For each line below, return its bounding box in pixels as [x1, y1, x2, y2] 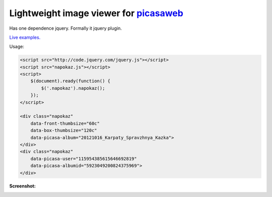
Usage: [9, 43, 25, 50]
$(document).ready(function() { [30, 78, 111, 84]
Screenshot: [9, 183, 36, 189]
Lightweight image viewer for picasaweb [9, 8, 183, 19]
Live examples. [9, 34, 41, 40]
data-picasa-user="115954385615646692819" [30, 156, 137, 161]
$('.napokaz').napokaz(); [41, 85, 105, 91]
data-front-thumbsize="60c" [30, 120, 100, 126]
